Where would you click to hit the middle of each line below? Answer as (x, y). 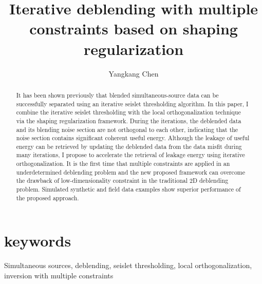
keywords (38, 241)
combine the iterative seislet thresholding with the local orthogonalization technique (128, 112)
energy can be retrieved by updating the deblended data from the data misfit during (129, 146)
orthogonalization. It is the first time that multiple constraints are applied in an (123, 164)
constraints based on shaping (134, 29)
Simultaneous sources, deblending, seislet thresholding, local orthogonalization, (128, 265)
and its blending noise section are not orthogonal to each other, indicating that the (127, 129)
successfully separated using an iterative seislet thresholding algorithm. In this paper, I (132, 103)
